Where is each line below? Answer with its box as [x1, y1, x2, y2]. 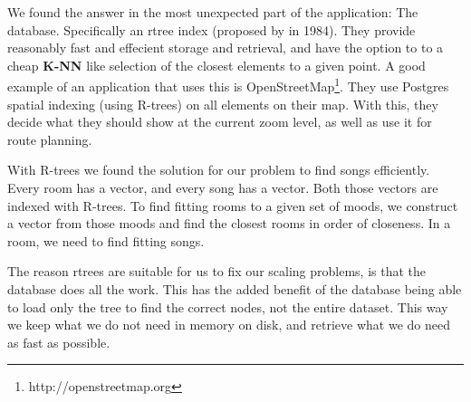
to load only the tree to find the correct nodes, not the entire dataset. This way [7, 297, 448, 316]
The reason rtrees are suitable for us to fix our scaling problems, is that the [7, 262, 427, 281]
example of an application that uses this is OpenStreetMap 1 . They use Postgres [7, 74, 449, 96]
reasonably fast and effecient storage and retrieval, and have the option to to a [7, 38, 444, 57]
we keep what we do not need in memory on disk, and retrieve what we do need [7, 315, 450, 334]
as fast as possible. [7, 332, 111, 351]
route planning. [7, 129, 92, 148]
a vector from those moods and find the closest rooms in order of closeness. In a [7, 214, 451, 233]
